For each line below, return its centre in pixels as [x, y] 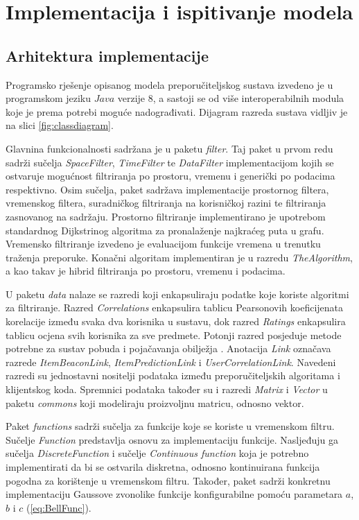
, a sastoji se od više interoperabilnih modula [248, 98]
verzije [131, 98]
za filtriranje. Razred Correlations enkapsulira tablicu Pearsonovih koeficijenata [175, 307]
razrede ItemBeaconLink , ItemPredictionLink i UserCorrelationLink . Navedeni [171, 362]
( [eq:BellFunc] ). [59, 507]
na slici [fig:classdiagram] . [60, 125]
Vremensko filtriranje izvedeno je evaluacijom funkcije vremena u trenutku [163, 244]
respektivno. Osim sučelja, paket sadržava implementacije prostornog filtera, [167, 189]
